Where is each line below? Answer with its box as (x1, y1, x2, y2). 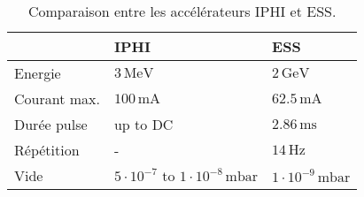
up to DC (113, 114, 174, 134)
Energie (14, 63, 61, 83)
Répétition (14, 140, 80, 160)
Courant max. (14, 88, 100, 109)
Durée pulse (14, 114, 88, 134)
